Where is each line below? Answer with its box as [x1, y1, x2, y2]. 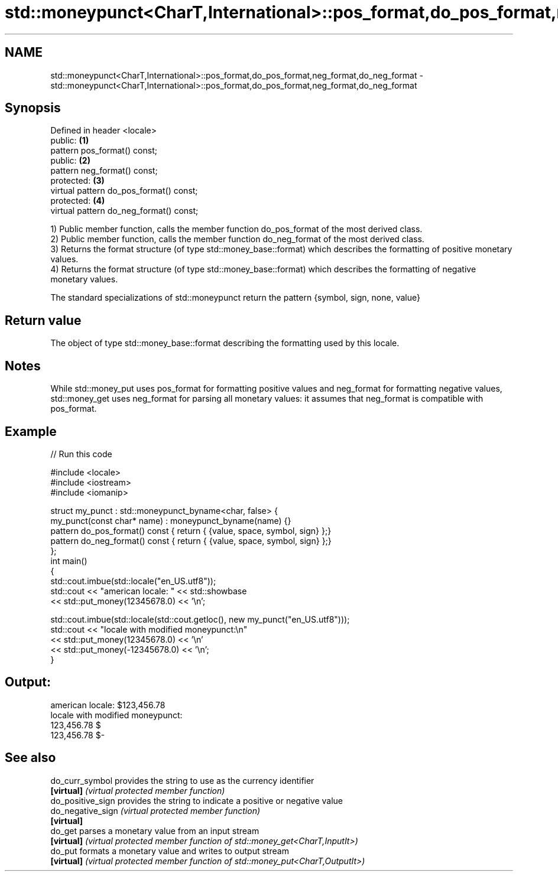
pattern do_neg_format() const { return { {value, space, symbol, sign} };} [50, 535, 332, 546]
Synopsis [5, 100, 61, 116]
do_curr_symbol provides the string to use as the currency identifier [50, 775, 314, 786]
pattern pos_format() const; [50, 145, 157, 156]
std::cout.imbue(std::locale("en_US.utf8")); [50, 575, 216, 586]
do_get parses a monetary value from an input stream [50, 825, 259, 836]
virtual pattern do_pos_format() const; [50, 185, 198, 196]
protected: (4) [50, 196, 105, 206]
